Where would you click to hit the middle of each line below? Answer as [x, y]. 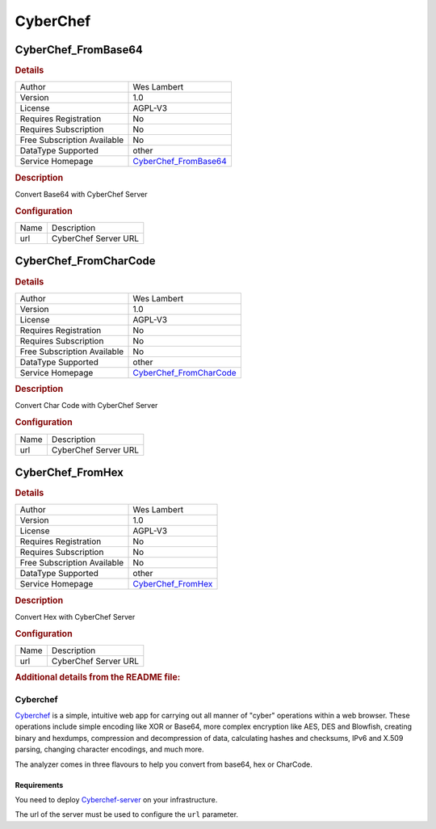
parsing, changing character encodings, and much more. [110, 749]
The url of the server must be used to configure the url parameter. [126, 814]
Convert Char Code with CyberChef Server [86, 406]
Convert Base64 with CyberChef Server [81, 194]
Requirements [39, 785]
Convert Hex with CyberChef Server [75, 616]
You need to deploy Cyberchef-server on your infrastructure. [116, 799]
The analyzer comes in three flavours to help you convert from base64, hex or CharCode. [163, 764]
